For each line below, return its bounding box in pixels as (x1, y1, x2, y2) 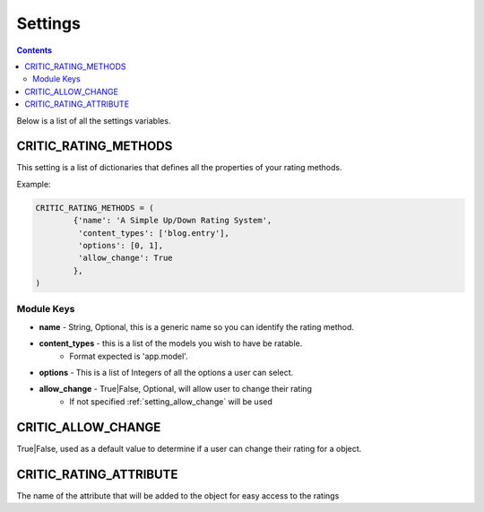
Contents (16, 45, 53, 56)
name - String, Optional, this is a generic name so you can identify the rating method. (39, 321, 354, 332)
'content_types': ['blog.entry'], (77, 228, 230, 238)
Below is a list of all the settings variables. (16, 115, 171, 126)
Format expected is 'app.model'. (69, 351, 188, 361)
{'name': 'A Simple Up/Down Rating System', (73, 215, 272, 226)
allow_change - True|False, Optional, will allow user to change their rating (39, 384, 313, 395)
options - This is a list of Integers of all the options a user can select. (39, 368, 294, 378)
